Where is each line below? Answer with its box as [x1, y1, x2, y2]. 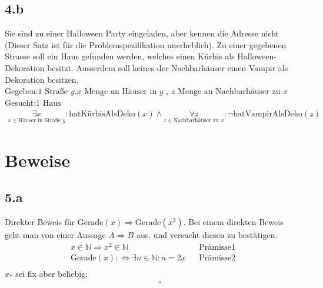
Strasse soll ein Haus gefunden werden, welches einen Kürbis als [5, 50, 235, 62]
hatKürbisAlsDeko [69, 110, 136, 119]
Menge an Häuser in [84, 88, 157, 96]
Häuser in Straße [18, 118, 61, 124]
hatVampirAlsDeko [233, 110, 303, 119]
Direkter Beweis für [5, 216, 75, 228]
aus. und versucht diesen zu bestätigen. [136, 229, 278, 241]
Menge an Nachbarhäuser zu [178, 88, 281, 96]
